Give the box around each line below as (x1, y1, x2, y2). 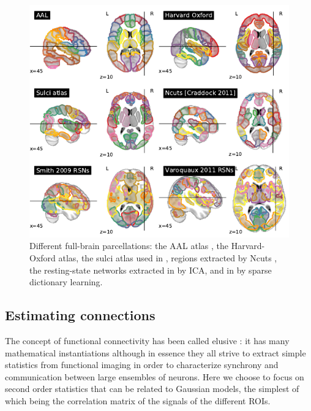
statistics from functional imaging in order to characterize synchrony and (5, 358, 279, 371)
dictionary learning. (29, 275, 103, 288)
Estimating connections (5, 305, 155, 325)
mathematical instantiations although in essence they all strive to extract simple (5, 346, 306, 359)
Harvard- (231, 239, 265, 252)
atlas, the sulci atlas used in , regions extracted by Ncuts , (58, 252, 277, 264)
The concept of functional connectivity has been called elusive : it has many (5, 334, 290, 347)
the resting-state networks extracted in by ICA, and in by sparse (29, 263, 272, 276)
